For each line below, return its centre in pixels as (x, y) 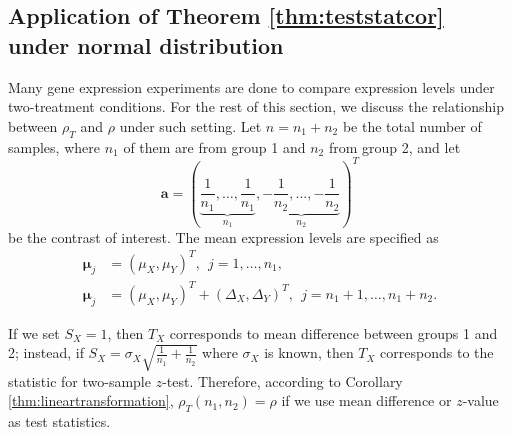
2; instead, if (46, 352)
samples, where (54, 146)
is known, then (309, 352)
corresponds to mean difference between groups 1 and (333, 332)
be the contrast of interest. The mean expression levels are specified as (223, 236)
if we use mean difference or (366, 400)
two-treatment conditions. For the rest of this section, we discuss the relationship (256, 106)
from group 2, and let (394, 146)
